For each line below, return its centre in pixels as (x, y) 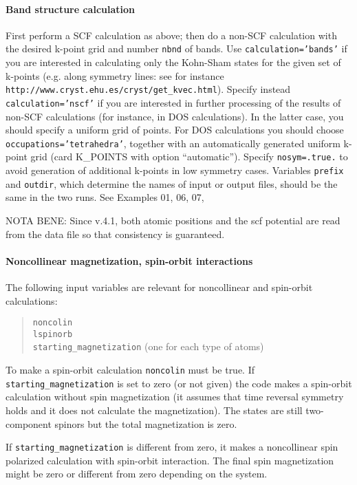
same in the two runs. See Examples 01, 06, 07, (105, 197)
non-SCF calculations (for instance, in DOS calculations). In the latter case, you (175, 116)
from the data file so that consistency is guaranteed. (115, 234)
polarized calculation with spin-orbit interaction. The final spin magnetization (170, 460)
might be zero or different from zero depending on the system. (137, 474)
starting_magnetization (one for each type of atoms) (148, 346)
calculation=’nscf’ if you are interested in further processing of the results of (173, 102)
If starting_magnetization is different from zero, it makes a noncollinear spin (172, 447)
